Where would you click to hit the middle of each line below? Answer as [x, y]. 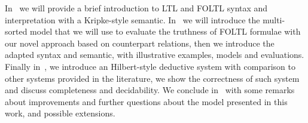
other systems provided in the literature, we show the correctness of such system [152, 78]
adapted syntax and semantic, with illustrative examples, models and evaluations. [155, 55]
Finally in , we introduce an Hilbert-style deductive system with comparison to [150, 66]
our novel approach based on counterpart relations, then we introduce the [140, 43]
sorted [16, 31]
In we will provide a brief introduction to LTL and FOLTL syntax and [136, 8]
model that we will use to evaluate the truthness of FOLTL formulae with [165, 31]
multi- [274, 19]
